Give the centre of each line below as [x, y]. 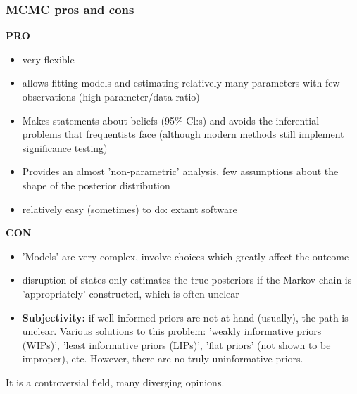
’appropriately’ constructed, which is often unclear [131, 293]
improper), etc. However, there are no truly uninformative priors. [163, 358]
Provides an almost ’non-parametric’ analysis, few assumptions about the [180, 171]
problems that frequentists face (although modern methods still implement [183, 134]
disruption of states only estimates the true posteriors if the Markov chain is [187, 280]
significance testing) [65, 147]
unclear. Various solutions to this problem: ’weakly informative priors [172, 331]
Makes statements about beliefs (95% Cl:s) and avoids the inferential [171, 120]
